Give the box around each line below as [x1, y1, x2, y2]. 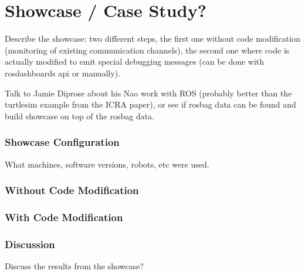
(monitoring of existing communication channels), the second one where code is [5, 44, 290, 56]
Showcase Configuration [5, 135, 120, 149]
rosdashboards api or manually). [5, 66, 121, 79]
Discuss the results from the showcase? [5, 260, 144, 272]
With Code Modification [5, 209, 123, 224]
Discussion [5, 236, 55, 251]
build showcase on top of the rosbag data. [5, 109, 154, 122]
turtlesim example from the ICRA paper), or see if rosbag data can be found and [5, 98, 296, 111]
